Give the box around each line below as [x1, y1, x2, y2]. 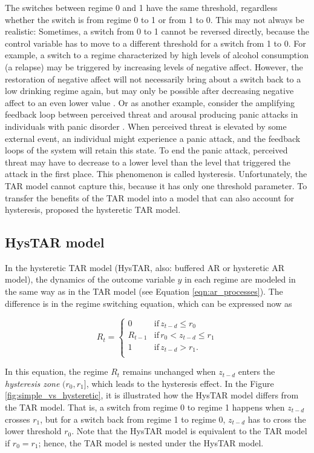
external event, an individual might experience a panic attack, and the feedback [5, 132, 301, 144]
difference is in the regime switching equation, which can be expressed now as [5, 297, 292, 309]
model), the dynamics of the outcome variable [5, 273, 175, 286]
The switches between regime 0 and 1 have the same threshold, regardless [5, 1, 278, 13]
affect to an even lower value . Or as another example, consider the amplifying [5, 96, 295, 109]
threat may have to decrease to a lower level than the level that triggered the [5, 155, 290, 168]
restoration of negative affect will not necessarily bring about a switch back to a [5, 72, 301, 85]
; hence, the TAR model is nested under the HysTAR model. [38, 436, 264, 449]
